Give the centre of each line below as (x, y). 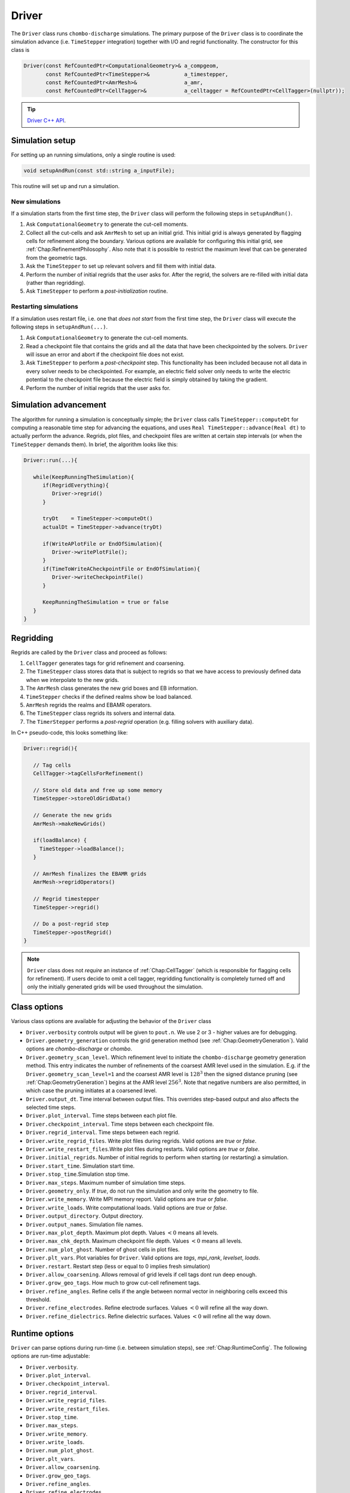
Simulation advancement (59, 405)
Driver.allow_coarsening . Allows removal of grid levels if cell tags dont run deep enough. (141, 1274)
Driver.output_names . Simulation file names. (85, 1224)
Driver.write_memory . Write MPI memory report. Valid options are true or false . (127, 1199)
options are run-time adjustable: (50, 1356)
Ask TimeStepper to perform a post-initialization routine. (97, 291)
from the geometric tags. (57, 257)
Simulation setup (43, 140)
